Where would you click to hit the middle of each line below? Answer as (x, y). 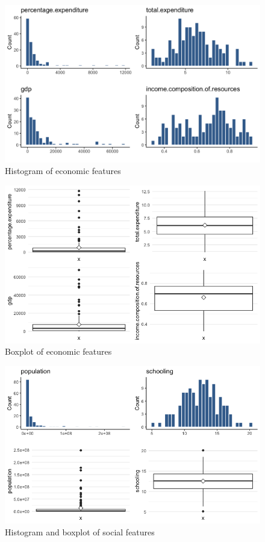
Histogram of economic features (63, 171)
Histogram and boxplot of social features (80, 531)
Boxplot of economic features (58, 351)
